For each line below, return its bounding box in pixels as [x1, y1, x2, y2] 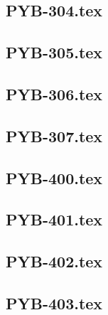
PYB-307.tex [6, 124, 103, 146]
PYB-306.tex [6, 82, 103, 105]
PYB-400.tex [6, 166, 103, 188]
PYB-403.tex [6, 292, 103, 314]
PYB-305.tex [6, 41, 103, 63]
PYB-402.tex [6, 250, 103, 272]
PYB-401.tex [6, 208, 103, 230]
